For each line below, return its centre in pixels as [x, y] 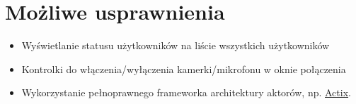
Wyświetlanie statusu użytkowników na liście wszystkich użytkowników [176, 45]
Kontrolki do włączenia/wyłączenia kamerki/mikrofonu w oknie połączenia [184, 69]
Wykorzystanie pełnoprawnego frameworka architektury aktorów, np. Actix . [186, 92]
